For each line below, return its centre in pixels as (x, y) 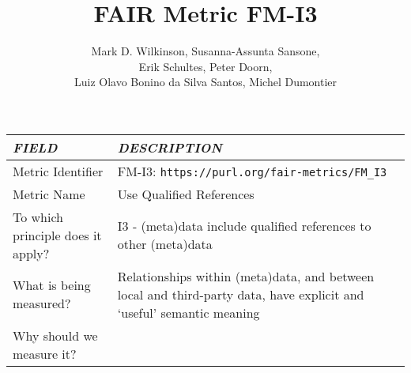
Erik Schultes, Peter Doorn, (205, 66)
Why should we (55, 335)
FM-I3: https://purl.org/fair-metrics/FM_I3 (252, 171)
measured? (42, 303)
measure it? (45, 353)
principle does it (57, 235)
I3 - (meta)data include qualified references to (244, 226)
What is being (52, 285)
